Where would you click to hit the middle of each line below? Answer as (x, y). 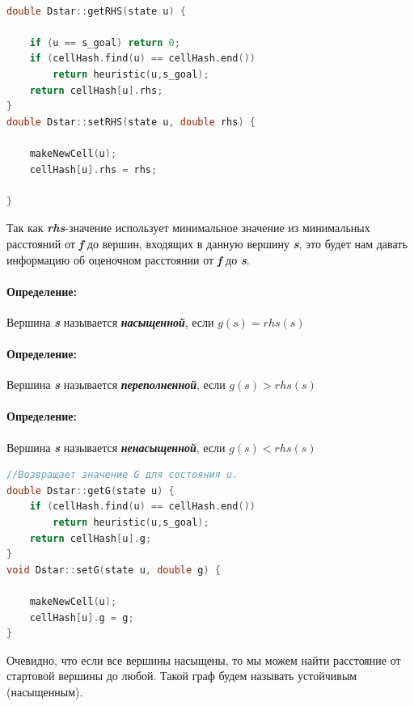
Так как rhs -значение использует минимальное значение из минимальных (188, 228)
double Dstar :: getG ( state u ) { (91, 490)
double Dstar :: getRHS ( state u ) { (96, 11)
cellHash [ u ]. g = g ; (82, 617)
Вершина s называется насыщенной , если (110, 321)
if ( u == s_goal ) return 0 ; (105, 42)
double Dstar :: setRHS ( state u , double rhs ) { (131, 122)
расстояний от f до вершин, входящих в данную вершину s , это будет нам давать (207, 243)
